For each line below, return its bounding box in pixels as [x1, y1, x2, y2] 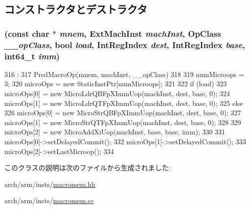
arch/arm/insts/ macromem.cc [4, 195, 94, 206]
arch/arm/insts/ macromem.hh [4, 179, 95, 189]
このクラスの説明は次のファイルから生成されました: [4, 162, 171, 173]
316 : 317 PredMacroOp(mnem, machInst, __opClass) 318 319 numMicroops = [4, 69, 244, 79]
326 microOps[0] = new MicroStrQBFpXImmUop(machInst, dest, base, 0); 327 [4, 107, 241, 118]
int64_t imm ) [4, 50, 60, 62]
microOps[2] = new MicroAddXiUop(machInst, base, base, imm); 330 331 [4, 127, 226, 137]
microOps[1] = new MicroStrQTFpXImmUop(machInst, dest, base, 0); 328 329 [4, 117, 241, 127]
